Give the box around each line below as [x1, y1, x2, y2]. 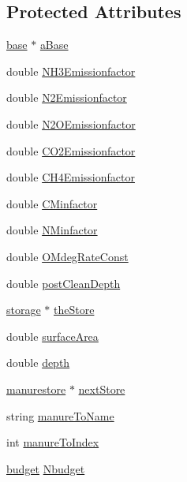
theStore [54, 301, 95, 318]
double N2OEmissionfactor [6, 115, 136, 132]
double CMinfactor [6, 195, 98, 211]
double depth [6, 354, 70, 371]
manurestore [6, 380, 66, 397]
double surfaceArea [6, 327, 99, 344]
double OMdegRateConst [6, 248, 129, 264]
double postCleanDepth [6, 275, 121, 291]
